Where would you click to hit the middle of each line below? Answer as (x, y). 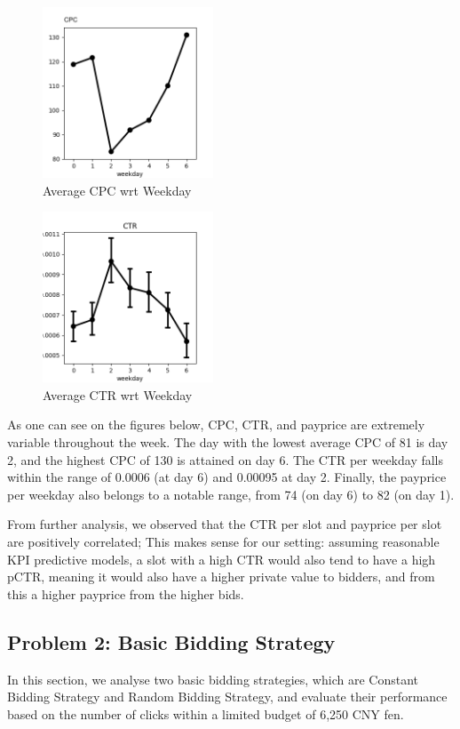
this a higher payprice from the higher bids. (126, 593)
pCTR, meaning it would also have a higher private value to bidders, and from (221, 577)
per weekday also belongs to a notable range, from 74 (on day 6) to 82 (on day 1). (231, 494)
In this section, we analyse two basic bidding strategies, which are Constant (213, 679)
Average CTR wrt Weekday (118, 394)
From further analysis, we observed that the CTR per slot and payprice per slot (225, 524)
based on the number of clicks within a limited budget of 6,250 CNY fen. (206, 713)
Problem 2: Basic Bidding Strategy (171, 641)
